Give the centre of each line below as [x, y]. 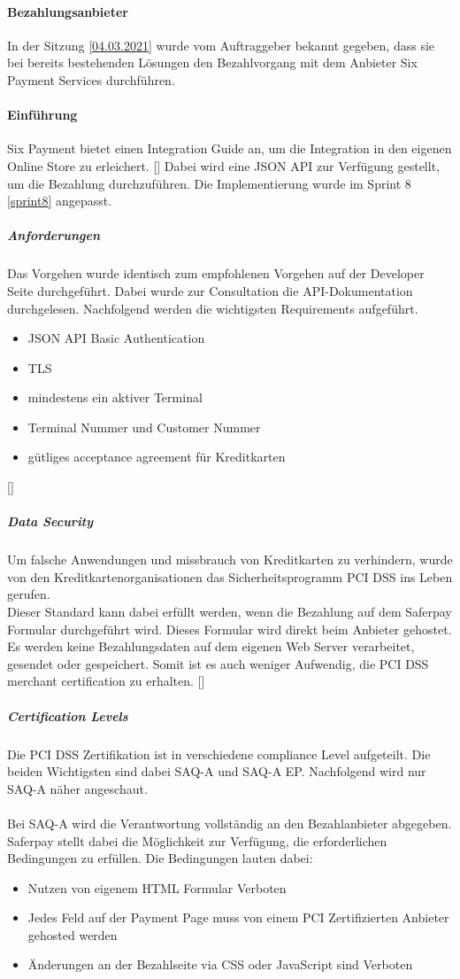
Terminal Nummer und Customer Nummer [144, 427]
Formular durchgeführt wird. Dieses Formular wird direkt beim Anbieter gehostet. [230, 629]
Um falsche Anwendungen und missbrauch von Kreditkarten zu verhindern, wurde [230, 559]
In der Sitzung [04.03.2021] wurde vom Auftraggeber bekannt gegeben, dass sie [221, 45]
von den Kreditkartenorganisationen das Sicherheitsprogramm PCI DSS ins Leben [230, 576]
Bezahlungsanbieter [68, 11]
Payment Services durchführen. [91, 79]
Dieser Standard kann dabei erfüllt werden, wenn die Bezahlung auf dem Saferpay [230, 611]
